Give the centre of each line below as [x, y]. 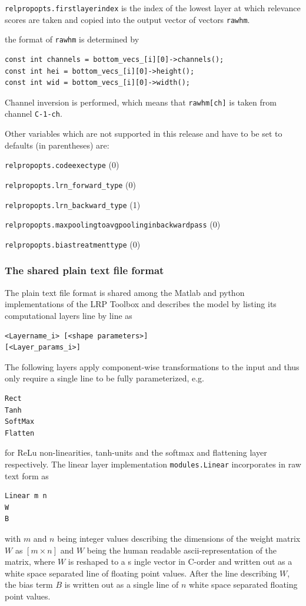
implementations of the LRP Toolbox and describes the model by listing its [141, 304]
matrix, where [30, 561]
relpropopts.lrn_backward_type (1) [73, 204]
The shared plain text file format [84, 270]
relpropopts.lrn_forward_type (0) [71, 184]
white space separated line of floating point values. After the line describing [141, 573]
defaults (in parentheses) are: [57, 145]
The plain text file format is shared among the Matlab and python [125, 292]
